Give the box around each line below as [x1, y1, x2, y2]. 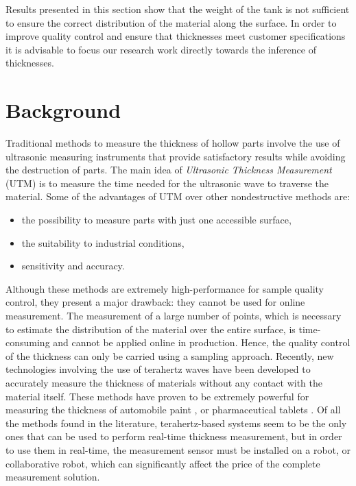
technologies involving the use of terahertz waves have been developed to [5, 362, 311, 376]
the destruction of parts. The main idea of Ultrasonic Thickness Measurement [5, 162, 332, 177]
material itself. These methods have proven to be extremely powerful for [5, 389, 309, 403]
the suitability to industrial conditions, [21, 235, 185, 250]
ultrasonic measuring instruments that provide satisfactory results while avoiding [5, 149, 346, 163]
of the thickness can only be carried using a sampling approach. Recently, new [5, 348, 334, 363]
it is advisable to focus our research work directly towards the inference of [5, 42, 316, 56]
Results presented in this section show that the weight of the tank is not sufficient [5, 2, 350, 16]
